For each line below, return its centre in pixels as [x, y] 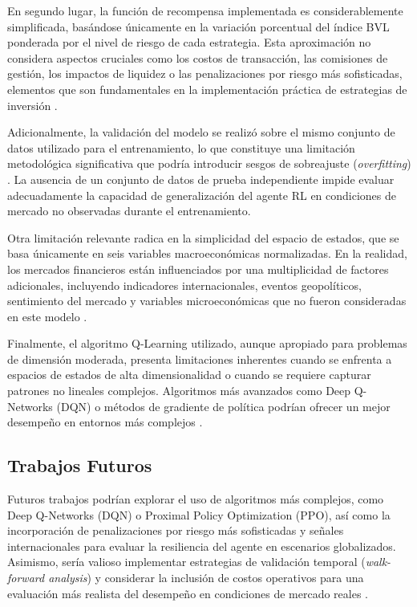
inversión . [32, 105]
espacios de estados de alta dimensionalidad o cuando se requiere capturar [189, 375]
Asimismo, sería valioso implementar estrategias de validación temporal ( [186, 562]
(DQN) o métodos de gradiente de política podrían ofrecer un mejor [223, 406]
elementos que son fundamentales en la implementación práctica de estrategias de [207, 89]
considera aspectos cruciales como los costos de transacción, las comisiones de [198, 57]
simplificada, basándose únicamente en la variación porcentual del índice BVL [198, 26]
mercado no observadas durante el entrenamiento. [129, 211]
